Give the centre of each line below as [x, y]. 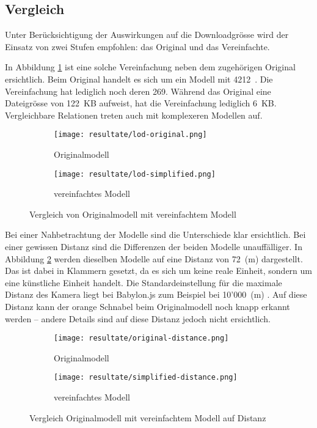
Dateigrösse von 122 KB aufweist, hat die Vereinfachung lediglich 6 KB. [141, 103]
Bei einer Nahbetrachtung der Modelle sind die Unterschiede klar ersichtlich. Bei [155, 234]
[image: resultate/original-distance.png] [141, 338]
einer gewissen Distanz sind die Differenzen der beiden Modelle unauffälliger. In [154, 247]
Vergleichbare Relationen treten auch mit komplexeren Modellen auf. [134, 115]
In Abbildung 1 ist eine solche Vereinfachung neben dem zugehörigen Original [150, 67]
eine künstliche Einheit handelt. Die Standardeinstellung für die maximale [144, 282]
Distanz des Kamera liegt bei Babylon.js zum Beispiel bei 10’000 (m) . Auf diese [156, 294]
